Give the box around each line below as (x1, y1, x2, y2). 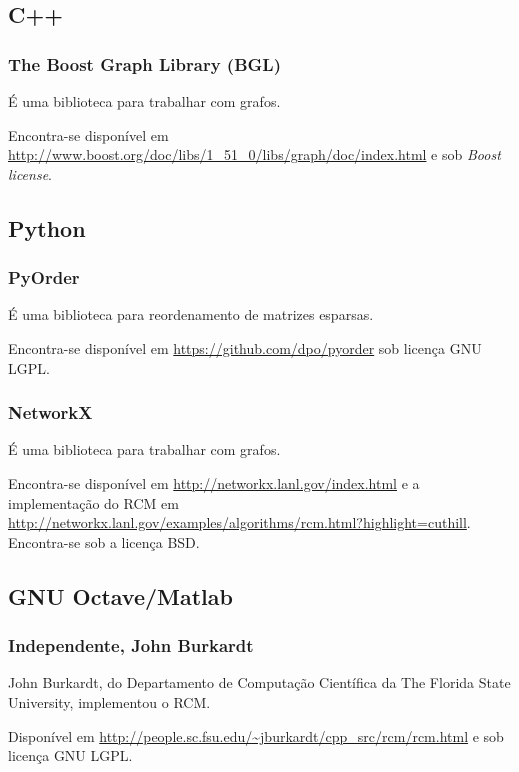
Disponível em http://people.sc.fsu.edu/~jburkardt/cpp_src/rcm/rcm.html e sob (8, 725, 504, 746)
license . (8, 163, 52, 184)
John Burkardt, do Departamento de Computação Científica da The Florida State (8, 672, 511, 693)
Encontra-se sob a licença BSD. (8, 531, 200, 552)
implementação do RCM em (8, 492, 179, 513)
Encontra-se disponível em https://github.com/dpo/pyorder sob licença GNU (8, 337, 482, 358)
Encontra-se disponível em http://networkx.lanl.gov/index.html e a (8, 472, 420, 493)
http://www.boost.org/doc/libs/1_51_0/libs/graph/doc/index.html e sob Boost (8, 144, 501, 165)
